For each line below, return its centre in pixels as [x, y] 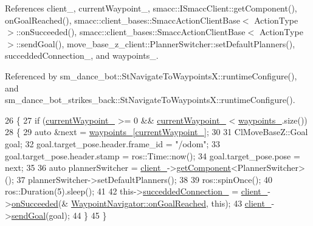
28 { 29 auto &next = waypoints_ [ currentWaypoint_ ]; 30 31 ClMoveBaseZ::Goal [156, 132]
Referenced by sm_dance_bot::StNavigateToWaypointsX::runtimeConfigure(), [151, 75]
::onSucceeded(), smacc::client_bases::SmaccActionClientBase [131, 32]
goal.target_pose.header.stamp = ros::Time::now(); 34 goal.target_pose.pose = [153, 155]
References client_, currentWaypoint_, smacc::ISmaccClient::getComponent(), [151, 8]
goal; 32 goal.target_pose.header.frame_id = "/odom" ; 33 [113, 143]
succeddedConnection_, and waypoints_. [82, 55]
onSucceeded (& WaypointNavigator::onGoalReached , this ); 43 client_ [141, 203]
